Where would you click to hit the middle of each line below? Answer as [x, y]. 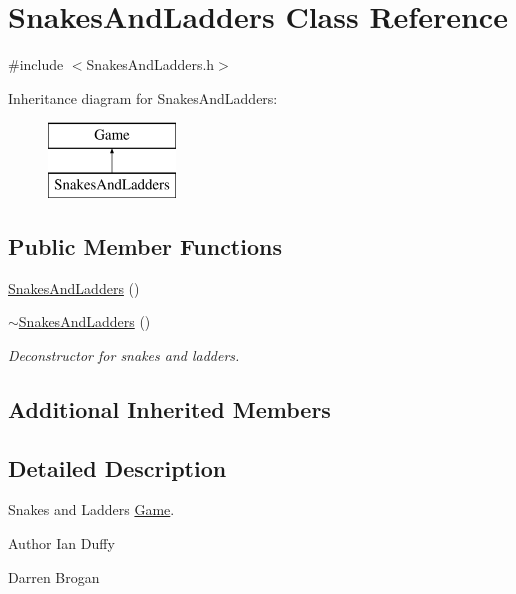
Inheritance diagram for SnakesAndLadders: [143, 97]
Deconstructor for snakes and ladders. [124, 354]
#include [36, 64]
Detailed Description [117, 467]
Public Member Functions [145, 245]
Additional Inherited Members [169, 408]
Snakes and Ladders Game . [91, 509]
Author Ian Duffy [61, 543]
